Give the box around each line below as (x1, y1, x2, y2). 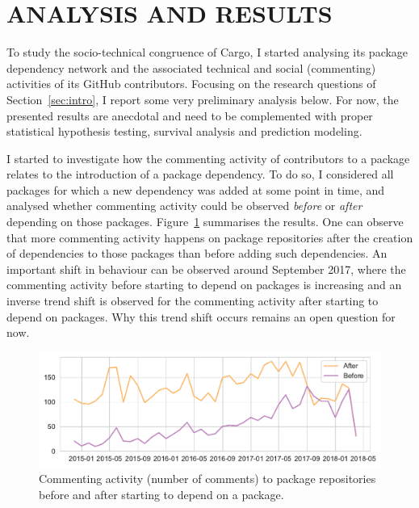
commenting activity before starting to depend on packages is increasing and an (6, 276, 402, 293)
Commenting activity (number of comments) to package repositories (39, 470, 376, 487)
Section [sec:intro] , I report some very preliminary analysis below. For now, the (6, 90, 399, 107)
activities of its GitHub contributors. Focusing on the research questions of (6, 75, 376, 92)
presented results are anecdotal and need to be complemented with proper (6, 107, 373, 124)
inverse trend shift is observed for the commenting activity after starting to (6, 292, 379, 309)
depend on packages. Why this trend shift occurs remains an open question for (6, 308, 396, 325)
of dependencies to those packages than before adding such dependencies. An (6, 245, 388, 262)
